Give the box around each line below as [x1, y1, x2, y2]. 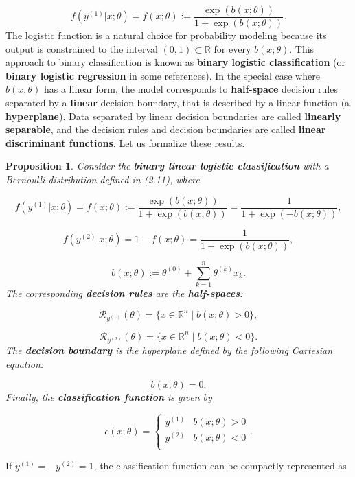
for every [214, 41, 251, 56]
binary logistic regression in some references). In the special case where [5, 68, 320, 82]
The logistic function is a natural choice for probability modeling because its [5, 28, 327, 43]
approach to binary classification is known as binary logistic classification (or [5, 55, 346, 69]
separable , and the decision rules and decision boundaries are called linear [5, 122, 326, 137]
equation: [5, 356, 44, 371]
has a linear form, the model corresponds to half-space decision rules [43, 82, 338, 96]
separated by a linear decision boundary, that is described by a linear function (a [5, 95, 350, 110]
